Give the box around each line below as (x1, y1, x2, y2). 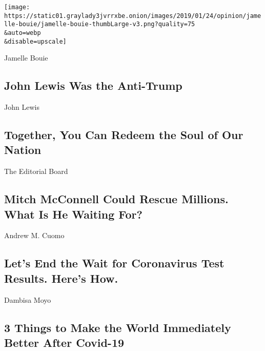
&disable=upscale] (4, 37, 67, 45)
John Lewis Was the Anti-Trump (4, 77, 182, 93)
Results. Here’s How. (4, 270, 118, 286)
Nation (4, 142, 42, 158)
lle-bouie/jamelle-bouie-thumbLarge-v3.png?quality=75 (4, 21, 195, 28)
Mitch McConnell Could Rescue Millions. (4, 191, 229, 207)
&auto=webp (4, 29, 41, 36)
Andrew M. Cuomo (4, 230, 65, 241)
